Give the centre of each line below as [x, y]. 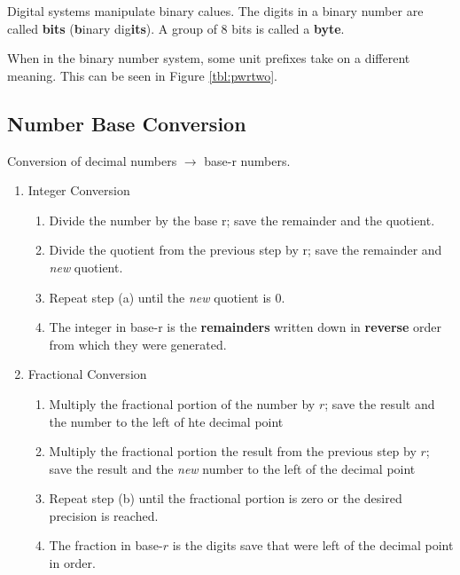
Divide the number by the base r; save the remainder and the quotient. [242, 220]
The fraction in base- [106, 545]
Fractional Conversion [87, 374]
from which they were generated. [138, 344]
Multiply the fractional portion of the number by [182, 403]
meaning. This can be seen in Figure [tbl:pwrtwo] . [142, 75]
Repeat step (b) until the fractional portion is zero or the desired [226, 498]
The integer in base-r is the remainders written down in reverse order [245, 327]
